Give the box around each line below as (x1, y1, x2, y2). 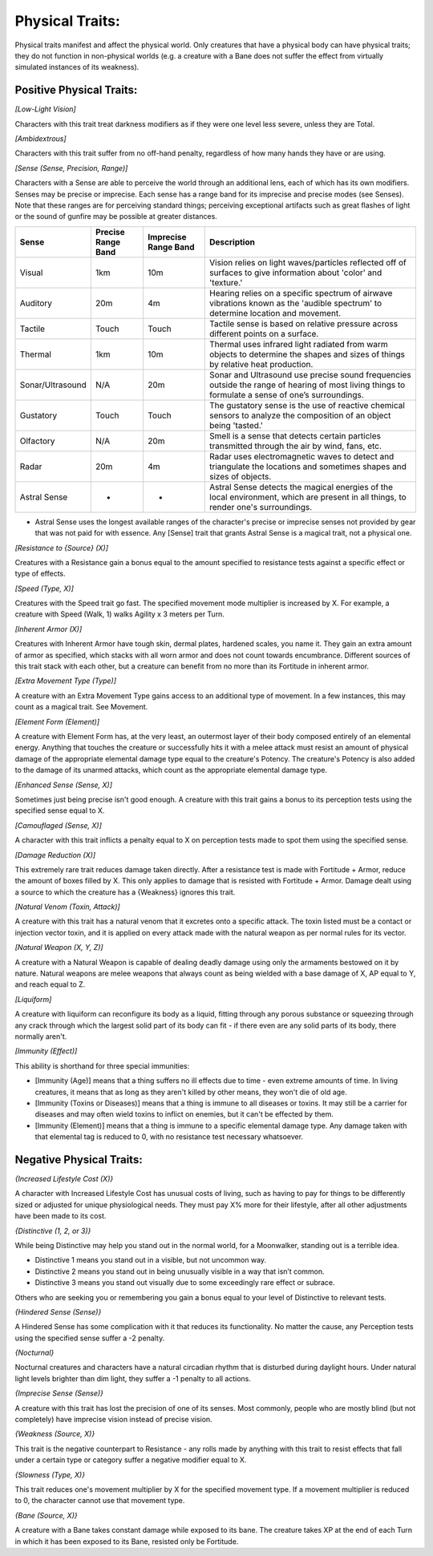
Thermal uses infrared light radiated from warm (209, 338, 388, 350)
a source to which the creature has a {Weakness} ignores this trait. (14, 887, 236, 897)
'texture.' (209, 277, 243, 288)
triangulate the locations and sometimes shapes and (209, 461, 407, 472)
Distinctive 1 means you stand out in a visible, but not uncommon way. (34, 1255, 267, 1265)
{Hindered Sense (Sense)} (14, 1307, 102, 1316)
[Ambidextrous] (14, 134, 67, 143)
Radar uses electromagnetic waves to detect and (209, 451, 395, 462)
